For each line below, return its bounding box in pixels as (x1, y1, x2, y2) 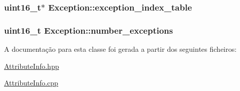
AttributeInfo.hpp (4, 60, 59, 71)
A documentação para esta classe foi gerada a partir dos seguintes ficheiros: (4, 44, 237, 54)
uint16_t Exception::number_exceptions (4, 24, 173, 36)
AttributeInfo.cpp (4, 77, 58, 88)
